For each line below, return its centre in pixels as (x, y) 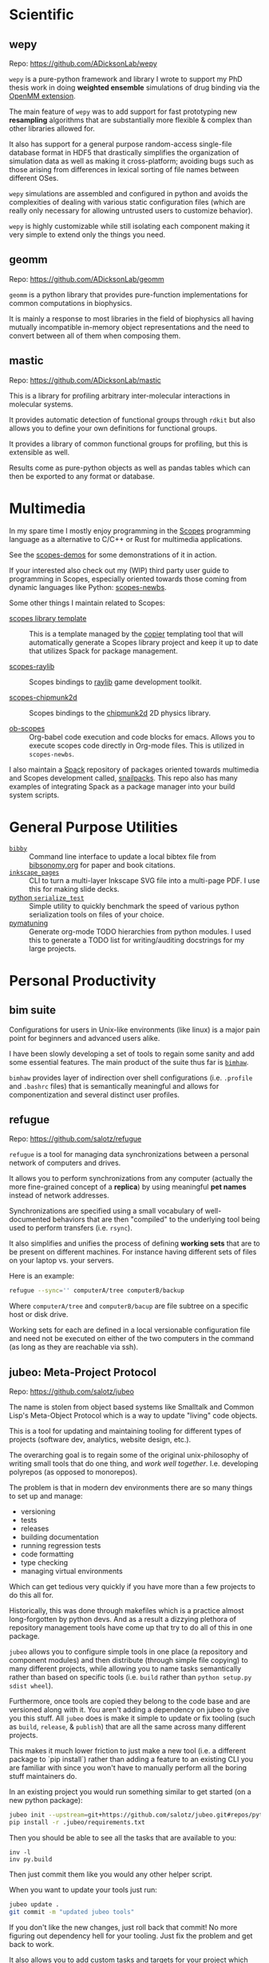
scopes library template (48, 618)
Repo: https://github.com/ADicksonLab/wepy (83, 63)
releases (35, 1528)
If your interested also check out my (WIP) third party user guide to (119, 570)
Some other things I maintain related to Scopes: (87, 603)
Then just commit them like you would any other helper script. (111, 1874)
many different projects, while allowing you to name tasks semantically (125, 1668)
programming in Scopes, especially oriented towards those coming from (128, 579)
